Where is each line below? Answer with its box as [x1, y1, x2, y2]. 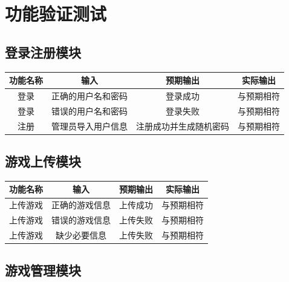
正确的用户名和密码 [51, 89, 128, 102]
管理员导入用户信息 [51, 119, 128, 132]
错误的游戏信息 [51, 214, 111, 226]
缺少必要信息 [56, 228, 106, 241]
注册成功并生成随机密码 [136, 119, 229, 132]
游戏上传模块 [5, 152, 81, 171]
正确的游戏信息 [51, 198, 111, 211]
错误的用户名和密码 [51, 104, 128, 117]
